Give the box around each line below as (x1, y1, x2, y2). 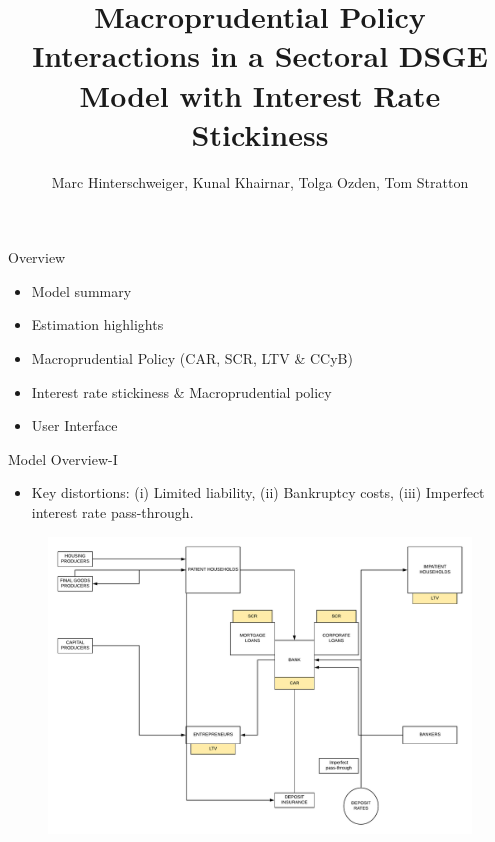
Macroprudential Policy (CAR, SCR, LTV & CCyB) (31, 348, 353, 369)
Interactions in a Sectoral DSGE (32, 35, 488, 76)
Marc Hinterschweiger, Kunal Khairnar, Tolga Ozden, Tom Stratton (51, 171, 469, 192)
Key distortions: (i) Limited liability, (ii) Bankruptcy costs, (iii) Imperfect (31, 482, 485, 503)
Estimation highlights (31, 314, 164, 335)
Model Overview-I (8, 448, 118, 469)
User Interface (31, 415, 118, 436)
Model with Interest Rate (79, 74, 441, 115)
